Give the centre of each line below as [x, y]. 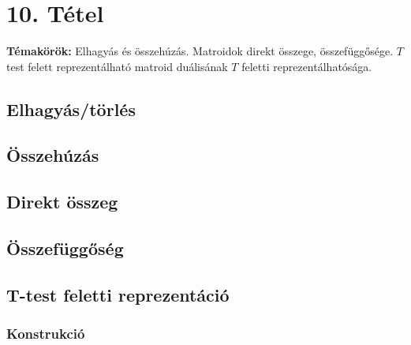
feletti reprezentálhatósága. [307, 66]
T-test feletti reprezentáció [118, 294]
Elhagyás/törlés [71, 109]
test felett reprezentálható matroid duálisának [117, 66]
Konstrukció [46, 334]
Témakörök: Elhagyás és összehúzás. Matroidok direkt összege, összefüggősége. [200, 51]
